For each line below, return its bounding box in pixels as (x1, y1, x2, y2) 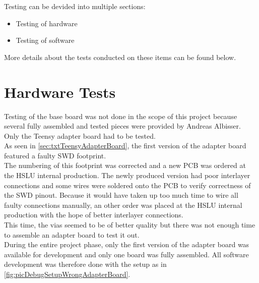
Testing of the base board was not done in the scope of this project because (4, 110, 237, 121)
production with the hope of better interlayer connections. (4, 209, 183, 220)
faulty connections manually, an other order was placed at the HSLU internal (4, 199, 242, 210)
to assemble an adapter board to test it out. (4, 229, 140, 240)
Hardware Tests (4, 81, 116, 102)
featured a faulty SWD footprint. (4, 150, 106, 160)
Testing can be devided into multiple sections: (4, 1, 146, 11)
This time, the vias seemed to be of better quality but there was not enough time (4, 219, 255, 230)
